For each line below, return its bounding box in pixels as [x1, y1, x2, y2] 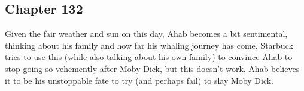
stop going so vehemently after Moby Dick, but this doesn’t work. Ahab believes [5, 62, 300, 74]
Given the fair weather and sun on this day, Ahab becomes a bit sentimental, [5, 27, 288, 40]
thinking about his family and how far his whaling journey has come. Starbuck [5, 39, 293, 51]
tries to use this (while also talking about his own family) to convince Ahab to [5, 51, 293, 63]
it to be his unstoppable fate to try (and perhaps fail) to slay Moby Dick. [5, 74, 274, 86]
